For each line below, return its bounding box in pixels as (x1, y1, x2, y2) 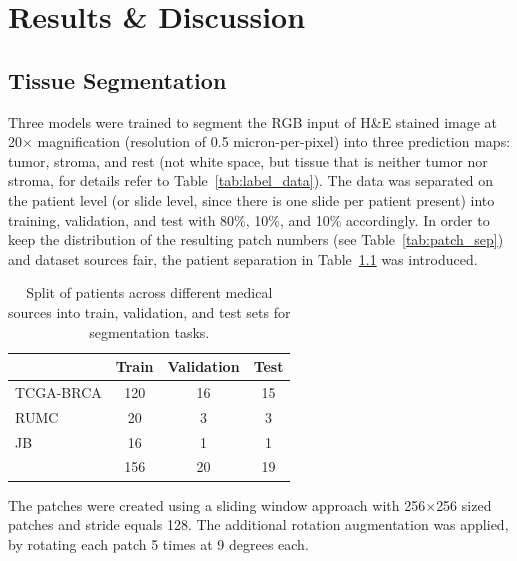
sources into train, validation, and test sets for (8, 301, 291, 322)
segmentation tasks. (89, 321, 210, 342)
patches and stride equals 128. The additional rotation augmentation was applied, (8, 514, 509, 535)
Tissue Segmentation (8, 64, 227, 95)
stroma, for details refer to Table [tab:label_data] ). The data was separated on (8, 170, 494, 191)
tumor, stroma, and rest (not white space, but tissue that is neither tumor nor (8, 150, 488, 171)
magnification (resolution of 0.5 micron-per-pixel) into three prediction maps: (37, 131, 511, 152)
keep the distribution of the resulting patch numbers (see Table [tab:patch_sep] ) (8, 229, 504, 250)
